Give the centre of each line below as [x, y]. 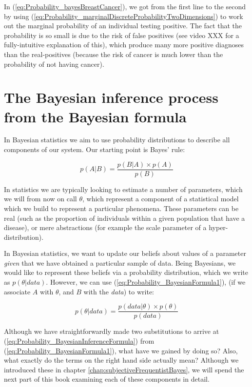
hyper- [218, 227]
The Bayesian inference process [111, 97]
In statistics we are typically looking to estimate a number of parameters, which [123, 189]
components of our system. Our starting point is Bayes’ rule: [95, 149]
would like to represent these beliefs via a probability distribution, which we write [126, 272]
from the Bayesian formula [95, 116]
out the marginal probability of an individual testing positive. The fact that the [123, 26]
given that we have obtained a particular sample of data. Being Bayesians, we [120, 262]
